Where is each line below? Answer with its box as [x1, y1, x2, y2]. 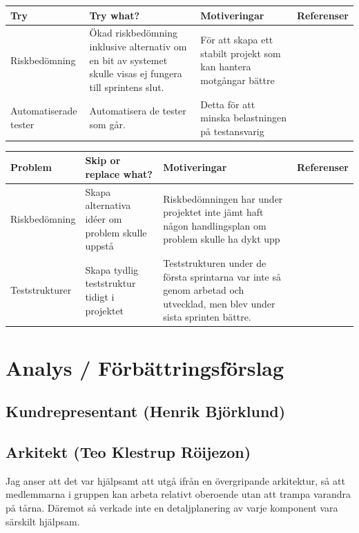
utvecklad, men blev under [163, 296, 275, 310]
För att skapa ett [200, 32, 273, 47]
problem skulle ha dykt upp [163, 232, 280, 246]
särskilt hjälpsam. [6, 514, 80, 528]
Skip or [85, 153, 121, 168]
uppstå [85, 239, 114, 253]
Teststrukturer [10, 283, 72, 297]
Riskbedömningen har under [163, 191, 283, 205]
